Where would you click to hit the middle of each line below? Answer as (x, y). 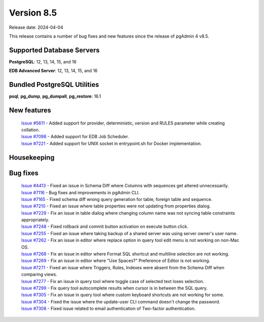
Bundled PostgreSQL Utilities (54, 85)
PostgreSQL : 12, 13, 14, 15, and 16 (43, 61)
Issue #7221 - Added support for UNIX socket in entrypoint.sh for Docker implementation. (111, 143)
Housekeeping (32, 157)
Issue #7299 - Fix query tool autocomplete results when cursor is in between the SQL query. (114, 288)
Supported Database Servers (54, 50)
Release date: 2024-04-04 (36, 27)
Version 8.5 (33, 13)
